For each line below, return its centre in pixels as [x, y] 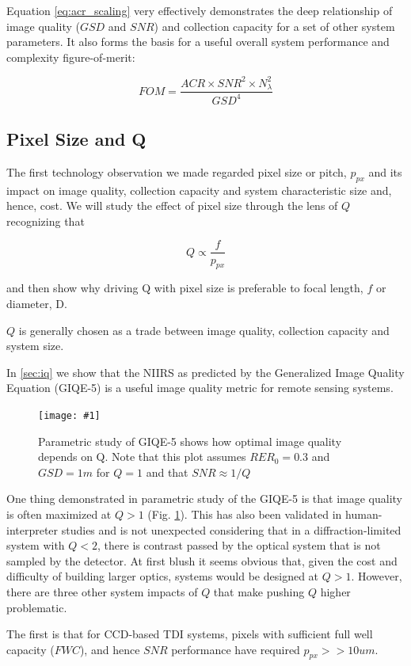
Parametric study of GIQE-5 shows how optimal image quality [190, 441]
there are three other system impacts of [102, 591]
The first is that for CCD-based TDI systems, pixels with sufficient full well [190, 634]
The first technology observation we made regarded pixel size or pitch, [177, 171]
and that [167, 472]
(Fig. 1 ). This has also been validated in [245, 514]
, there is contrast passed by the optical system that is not [239, 545]
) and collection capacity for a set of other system [274, 26]
